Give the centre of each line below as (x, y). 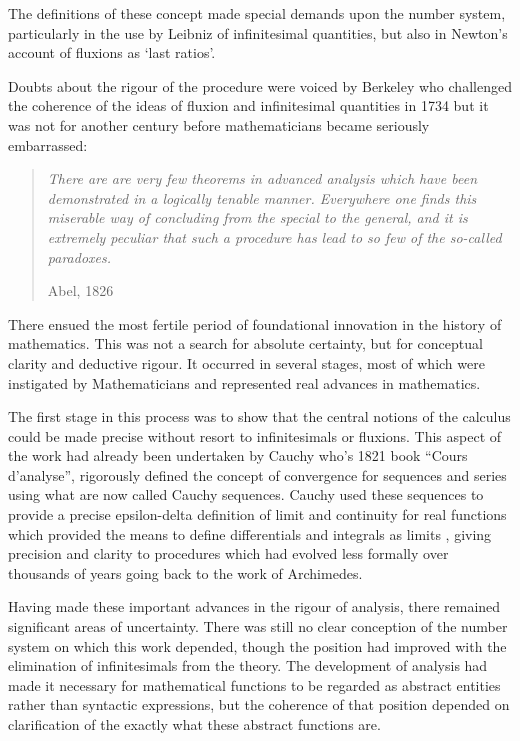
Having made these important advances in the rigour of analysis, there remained (254, 606)
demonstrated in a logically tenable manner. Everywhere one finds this (262, 197)
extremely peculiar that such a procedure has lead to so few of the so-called (274, 236)
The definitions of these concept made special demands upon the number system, (257, 13)
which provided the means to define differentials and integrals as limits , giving (250, 533)
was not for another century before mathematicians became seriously (219, 124)
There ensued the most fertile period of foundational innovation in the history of (255, 323)
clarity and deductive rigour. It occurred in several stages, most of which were (246, 362)
